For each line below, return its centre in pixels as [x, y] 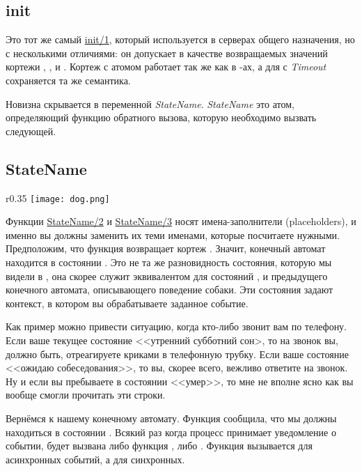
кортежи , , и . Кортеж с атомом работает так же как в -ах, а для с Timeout [166, 67]
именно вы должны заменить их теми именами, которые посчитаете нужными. [173, 234]
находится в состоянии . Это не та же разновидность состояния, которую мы [169, 262]
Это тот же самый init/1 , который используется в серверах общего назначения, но [180, 39]
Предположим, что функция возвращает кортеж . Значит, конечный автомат [166, 248]
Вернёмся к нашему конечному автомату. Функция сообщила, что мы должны [171, 418]
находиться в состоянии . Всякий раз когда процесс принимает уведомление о [171, 432]
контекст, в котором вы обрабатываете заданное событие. [127, 303]
